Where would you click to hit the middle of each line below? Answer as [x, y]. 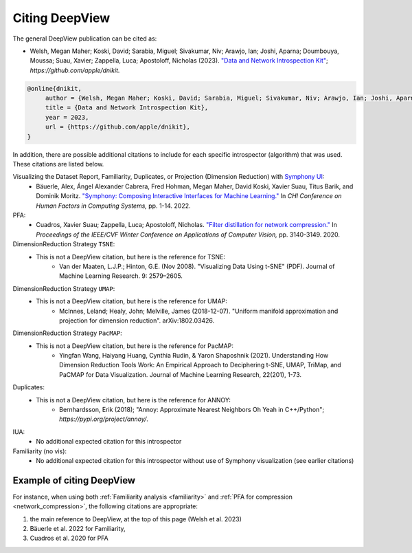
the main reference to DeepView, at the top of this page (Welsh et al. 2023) [136, 519]
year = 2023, [67, 117]
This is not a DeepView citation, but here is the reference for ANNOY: [134, 400]
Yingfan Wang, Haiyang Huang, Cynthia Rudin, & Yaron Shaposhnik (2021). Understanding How [194, 356]
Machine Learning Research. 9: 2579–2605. [121, 276]
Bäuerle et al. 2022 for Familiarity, [78, 529]
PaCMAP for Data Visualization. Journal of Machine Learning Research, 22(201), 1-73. [181, 374]
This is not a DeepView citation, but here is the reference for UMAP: [132, 301]
